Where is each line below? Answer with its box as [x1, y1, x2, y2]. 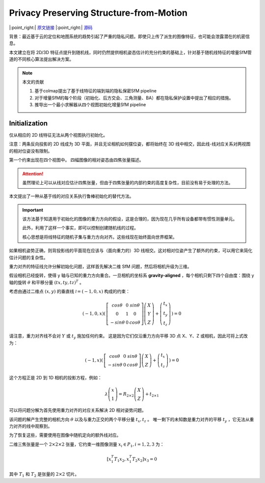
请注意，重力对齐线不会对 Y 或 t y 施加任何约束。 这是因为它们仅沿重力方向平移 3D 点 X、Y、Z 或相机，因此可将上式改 [9, 333, 248, 340]
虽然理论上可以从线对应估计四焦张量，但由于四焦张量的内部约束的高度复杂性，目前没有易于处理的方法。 [22, 179, 233, 185]
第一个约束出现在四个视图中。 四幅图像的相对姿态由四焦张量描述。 [9, 157, 144, 163]
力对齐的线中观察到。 [9, 423, 53, 429]
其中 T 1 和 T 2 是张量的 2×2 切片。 [9, 471, 79, 479]
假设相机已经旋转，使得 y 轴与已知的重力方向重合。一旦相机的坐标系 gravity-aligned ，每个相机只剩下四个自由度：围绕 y [9, 273, 255, 279]
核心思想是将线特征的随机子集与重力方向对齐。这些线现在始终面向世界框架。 [22, 234, 177, 240]
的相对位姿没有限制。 [9, 148, 53, 154]
